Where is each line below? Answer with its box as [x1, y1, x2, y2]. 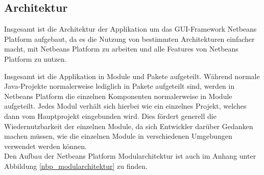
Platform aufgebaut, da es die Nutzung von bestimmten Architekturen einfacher [4, 33, 255, 44]
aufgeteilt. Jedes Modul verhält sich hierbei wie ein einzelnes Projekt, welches [4, 101, 247, 111]
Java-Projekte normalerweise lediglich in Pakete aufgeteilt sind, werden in [4, 81, 235, 91]
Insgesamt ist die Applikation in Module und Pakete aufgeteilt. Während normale [4, 70, 260, 81]
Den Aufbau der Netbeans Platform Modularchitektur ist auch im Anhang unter [4, 151, 256, 161]
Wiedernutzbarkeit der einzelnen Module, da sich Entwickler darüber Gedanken [4, 120, 253, 131]
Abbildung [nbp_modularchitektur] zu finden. [4, 160, 148, 171]
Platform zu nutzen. [4, 53, 67, 64]
